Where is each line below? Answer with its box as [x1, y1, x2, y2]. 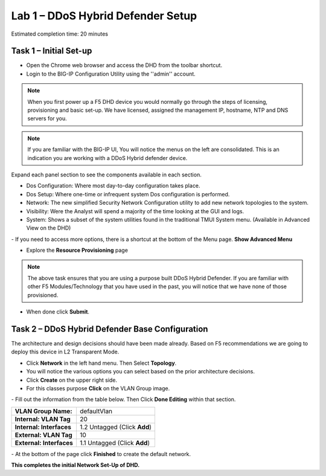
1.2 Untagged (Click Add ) [79, 423, 152, 431]
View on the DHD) [26, 224, 71, 232]
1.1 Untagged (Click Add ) [79, 439, 150, 447]
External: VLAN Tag [14, 431, 72, 439]
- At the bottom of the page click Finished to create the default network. [11, 450, 191, 457]
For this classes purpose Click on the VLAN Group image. [26, 384, 170, 392]
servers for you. [27, 115, 68, 122]
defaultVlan [79, 407, 113, 415]
